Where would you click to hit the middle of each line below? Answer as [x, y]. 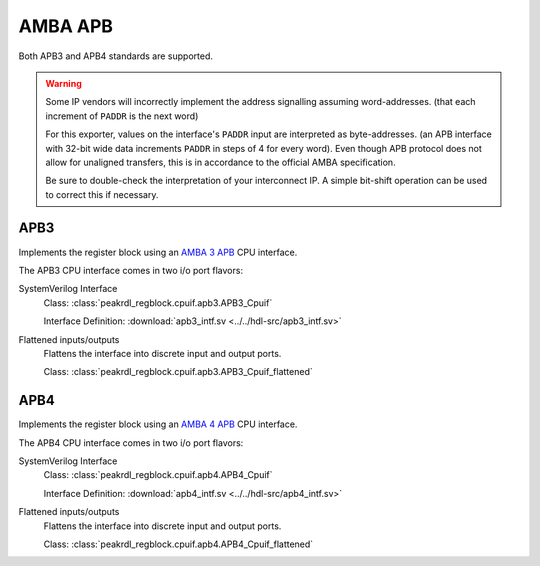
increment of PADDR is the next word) [122, 116]
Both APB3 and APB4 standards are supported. [116, 56]
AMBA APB [66, 26]
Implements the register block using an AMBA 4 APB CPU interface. [158, 424]
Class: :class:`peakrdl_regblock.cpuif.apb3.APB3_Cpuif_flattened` [178, 372]
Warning [63, 83]
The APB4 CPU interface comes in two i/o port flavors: [131, 442]
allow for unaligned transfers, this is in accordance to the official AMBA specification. [220, 162]
